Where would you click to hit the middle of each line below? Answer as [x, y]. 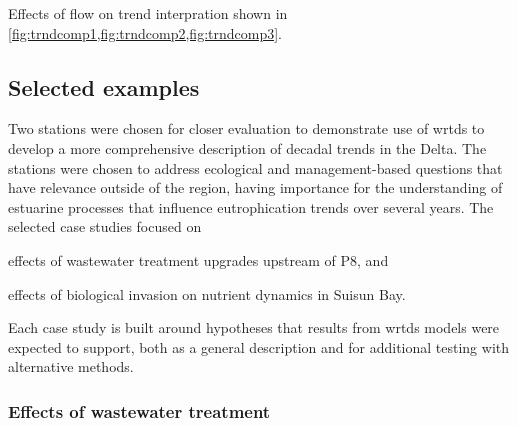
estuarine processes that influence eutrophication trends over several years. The [251, 206]
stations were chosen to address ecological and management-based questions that [255, 167]
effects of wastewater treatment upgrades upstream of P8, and [198, 259]
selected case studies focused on [105, 226]
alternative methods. [71, 366]
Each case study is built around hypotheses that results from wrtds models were [254, 327]
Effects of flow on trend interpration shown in [148, 13]
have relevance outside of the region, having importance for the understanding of [255, 187]
